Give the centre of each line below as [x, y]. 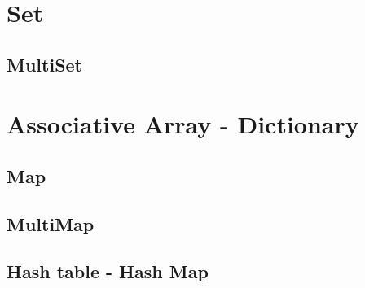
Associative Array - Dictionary [183, 124]
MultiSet [45, 64]
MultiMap [51, 223]
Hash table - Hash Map [108, 271]
